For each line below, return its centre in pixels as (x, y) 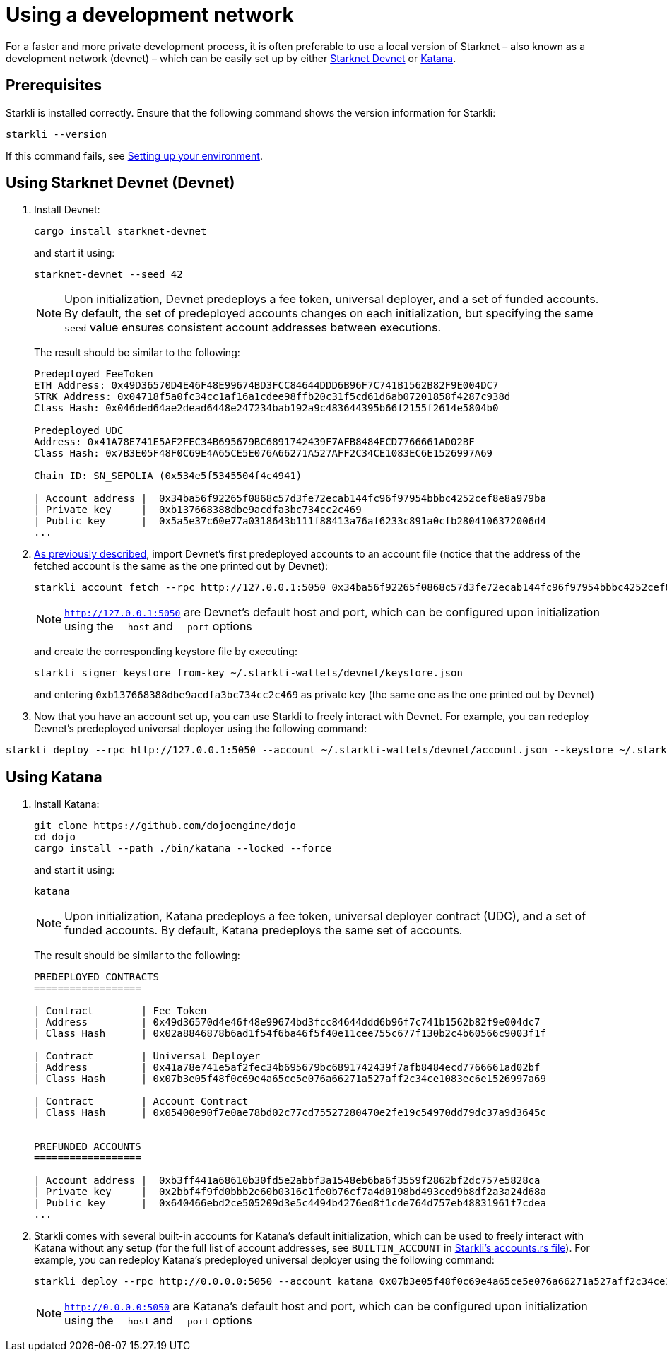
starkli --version (57, 134)
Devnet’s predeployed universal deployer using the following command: (201, 729)
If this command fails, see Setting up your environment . (134, 155)
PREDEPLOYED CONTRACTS (97, 977)
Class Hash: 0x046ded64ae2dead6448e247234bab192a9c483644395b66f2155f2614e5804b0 (266, 408)
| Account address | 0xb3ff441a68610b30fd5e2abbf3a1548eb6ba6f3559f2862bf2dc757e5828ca (287, 1181)
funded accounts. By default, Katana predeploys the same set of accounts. (264, 930)
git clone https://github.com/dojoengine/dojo (165, 826)
